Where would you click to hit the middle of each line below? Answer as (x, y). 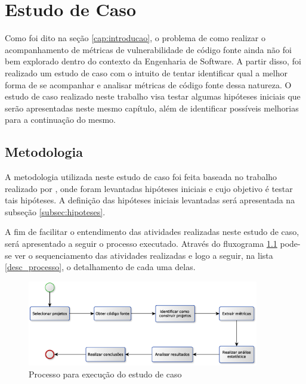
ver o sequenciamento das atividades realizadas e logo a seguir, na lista (144, 255)
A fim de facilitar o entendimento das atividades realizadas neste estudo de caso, (152, 232)
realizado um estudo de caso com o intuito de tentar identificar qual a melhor (146, 72)
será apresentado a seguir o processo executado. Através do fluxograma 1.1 (141, 244)
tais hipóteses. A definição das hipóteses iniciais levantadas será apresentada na (150, 200)
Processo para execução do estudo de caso (105, 374)
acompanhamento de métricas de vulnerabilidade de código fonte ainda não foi (148, 49)
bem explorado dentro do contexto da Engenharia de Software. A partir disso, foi (153, 61)
